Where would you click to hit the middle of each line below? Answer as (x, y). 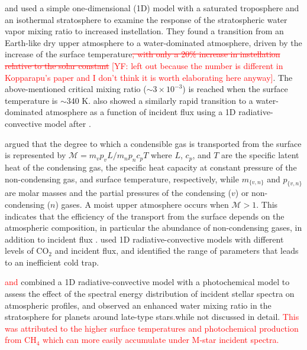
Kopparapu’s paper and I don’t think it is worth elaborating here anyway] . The (149, 77)
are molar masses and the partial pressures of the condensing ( (118, 193)
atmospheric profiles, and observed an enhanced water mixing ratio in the (138, 305)
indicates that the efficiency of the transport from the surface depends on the (145, 216)
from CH (21, 340)
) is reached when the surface (235, 89)
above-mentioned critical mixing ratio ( (76, 89)
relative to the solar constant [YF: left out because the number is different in (144, 65)
